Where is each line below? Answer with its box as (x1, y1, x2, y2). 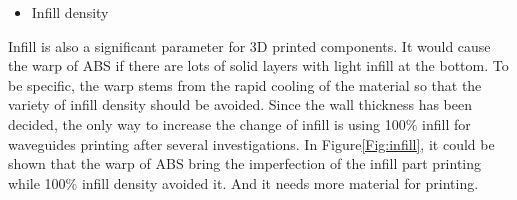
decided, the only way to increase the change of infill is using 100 (8, 113, 406, 134)
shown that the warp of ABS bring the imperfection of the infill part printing (8, 153, 482, 174)
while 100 (8, 172, 66, 193)
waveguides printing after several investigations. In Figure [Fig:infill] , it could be (8, 133, 495, 154)
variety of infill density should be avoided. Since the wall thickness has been (8, 94, 472, 115)
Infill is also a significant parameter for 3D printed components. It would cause (8, 35, 491, 56)
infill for (422, 113, 471, 134)
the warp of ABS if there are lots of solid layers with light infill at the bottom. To (8, 55, 509, 76)
